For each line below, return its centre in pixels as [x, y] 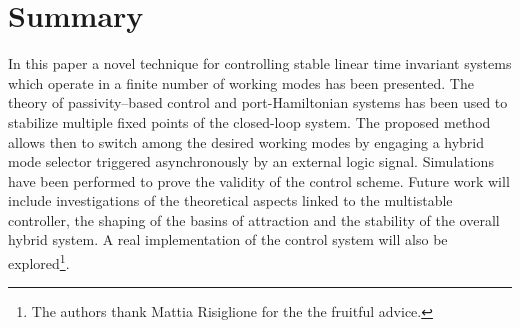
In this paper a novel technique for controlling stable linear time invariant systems [260, 63]
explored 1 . [39, 261]
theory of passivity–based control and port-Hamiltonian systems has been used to [258, 102]
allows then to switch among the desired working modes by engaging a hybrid [246, 141]
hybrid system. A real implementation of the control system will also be [228, 239]
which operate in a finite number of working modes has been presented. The [241, 82]
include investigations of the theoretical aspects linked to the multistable [230, 200]
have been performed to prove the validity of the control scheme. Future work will [259, 180]
